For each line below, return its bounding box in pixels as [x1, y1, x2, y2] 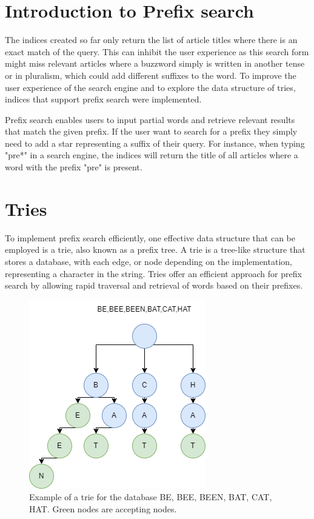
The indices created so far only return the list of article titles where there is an [5, 33, 298, 46]
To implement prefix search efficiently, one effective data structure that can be [5, 231, 295, 244]
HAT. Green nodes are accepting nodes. [29, 502, 177, 515]
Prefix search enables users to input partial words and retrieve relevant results [5, 113, 295, 126]
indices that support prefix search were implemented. [5, 93, 202, 105]
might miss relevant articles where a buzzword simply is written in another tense [5, 57, 305, 70]
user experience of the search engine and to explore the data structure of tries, [5, 81, 296, 93]
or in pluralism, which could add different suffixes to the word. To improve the [5, 69, 296, 81]
